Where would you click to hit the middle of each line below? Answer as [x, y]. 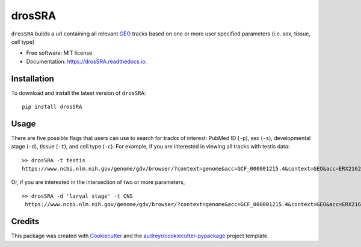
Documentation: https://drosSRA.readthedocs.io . [87, 61]
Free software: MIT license [59, 53]
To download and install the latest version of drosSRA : [79, 93]
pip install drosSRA [52, 107]
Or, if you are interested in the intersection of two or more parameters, [98, 182]
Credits [25, 221]
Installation [32, 78]
